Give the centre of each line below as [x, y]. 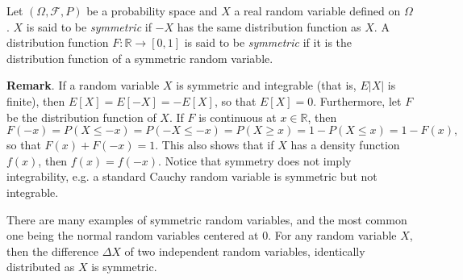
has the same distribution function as [269, 26]
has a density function [345, 145]
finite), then [36, 100]
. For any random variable [332, 235]
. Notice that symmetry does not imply [255, 160]
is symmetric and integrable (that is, [266, 85]
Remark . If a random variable [83, 85]
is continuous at [238, 117]
